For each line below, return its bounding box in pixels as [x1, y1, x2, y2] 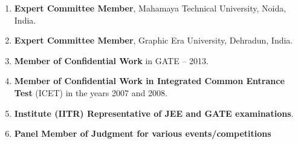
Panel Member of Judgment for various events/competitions [14, 127, 271, 140]
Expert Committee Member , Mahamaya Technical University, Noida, [14, 2, 287, 14]
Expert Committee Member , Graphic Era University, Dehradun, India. [14, 34, 293, 47]
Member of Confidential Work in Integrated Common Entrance [14, 74, 285, 87]
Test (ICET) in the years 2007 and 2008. [14, 86, 167, 99]
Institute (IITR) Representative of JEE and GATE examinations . [14, 106, 294, 119]
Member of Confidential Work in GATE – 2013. [14, 54, 209, 67]
